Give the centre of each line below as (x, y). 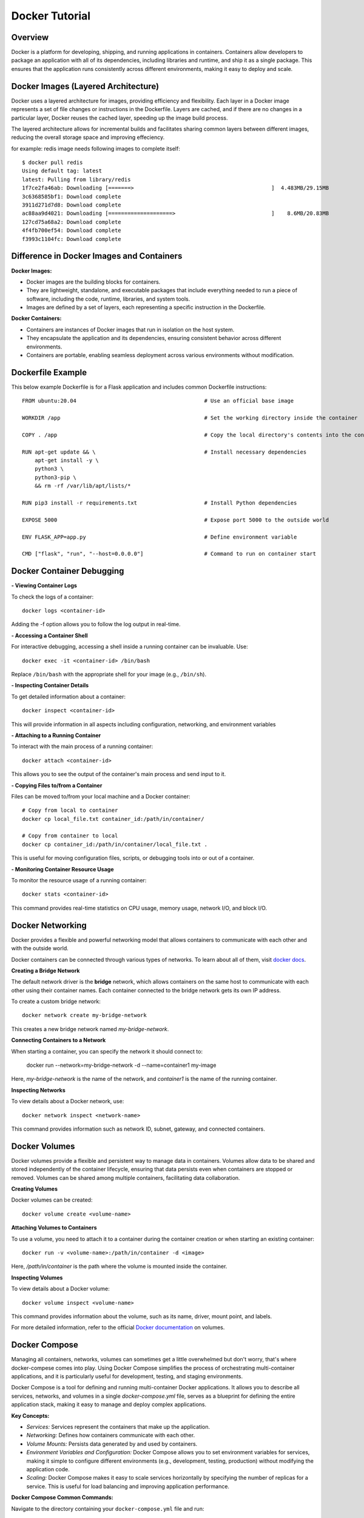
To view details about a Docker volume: (60, 1289)
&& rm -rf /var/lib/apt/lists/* (83, 486)
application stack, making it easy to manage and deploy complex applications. (109, 1404)
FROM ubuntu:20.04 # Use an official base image (158, 401)
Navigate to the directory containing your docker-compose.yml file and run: (108, 1508)
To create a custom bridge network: (56, 1001)
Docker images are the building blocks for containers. (93, 282)
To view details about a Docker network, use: (68, 1101)
